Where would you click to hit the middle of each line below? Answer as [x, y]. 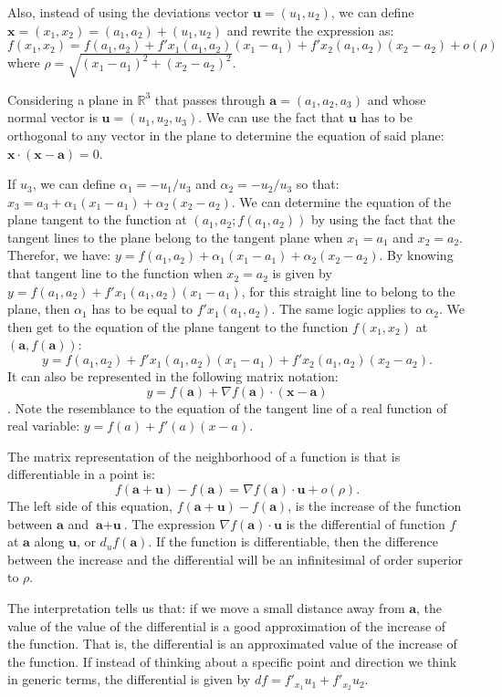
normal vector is [52, 117]
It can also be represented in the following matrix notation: [173, 376]
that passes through [210, 99]
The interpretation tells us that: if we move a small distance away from [206, 607]
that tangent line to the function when [115, 273]
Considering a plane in [70, 99]
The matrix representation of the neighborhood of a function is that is [204, 456]
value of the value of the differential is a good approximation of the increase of [227, 625]
